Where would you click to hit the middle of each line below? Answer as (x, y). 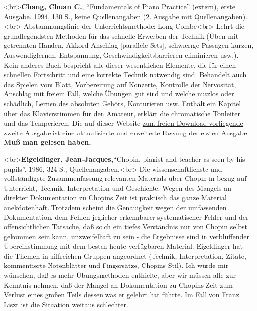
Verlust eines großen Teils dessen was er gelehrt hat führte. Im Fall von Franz (122, 294)
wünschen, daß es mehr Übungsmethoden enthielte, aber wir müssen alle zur (120, 275)
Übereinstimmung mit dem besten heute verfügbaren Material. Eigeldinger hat (124, 246)
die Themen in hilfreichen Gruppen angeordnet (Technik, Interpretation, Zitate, (125, 255)
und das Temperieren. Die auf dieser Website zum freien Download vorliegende (124, 123)
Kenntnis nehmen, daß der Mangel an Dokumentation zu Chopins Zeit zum (119, 285)
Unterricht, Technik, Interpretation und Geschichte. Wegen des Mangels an (118, 188)
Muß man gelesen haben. (48, 142)
